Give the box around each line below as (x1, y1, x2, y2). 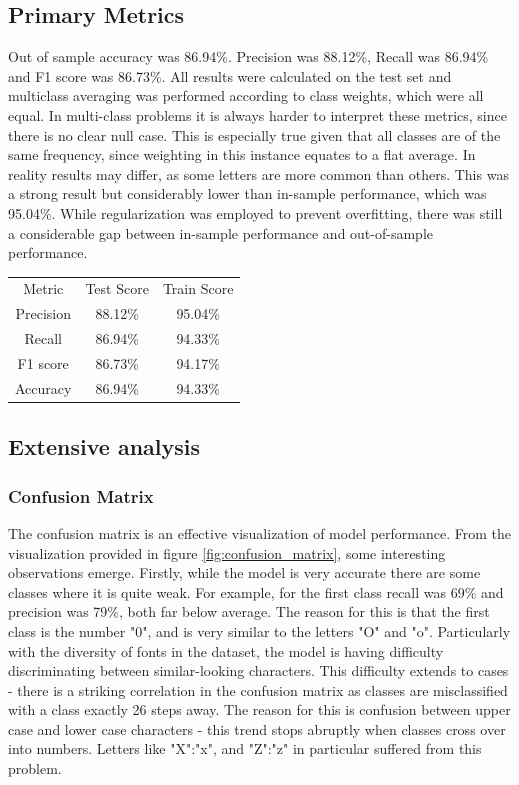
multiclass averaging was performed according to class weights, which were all (8, 85, 484, 106)
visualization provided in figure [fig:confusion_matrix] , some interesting (8, 542, 446, 563)
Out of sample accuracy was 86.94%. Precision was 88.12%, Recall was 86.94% (8, 46, 489, 67)
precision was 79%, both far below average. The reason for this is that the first (8, 601, 490, 622)
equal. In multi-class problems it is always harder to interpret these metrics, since (8, 104, 507, 125)
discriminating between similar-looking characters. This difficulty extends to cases (8, 660, 509, 681)
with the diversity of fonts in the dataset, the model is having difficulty (8, 640, 444, 661)
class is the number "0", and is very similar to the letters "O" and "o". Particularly (8, 620, 511, 641)
